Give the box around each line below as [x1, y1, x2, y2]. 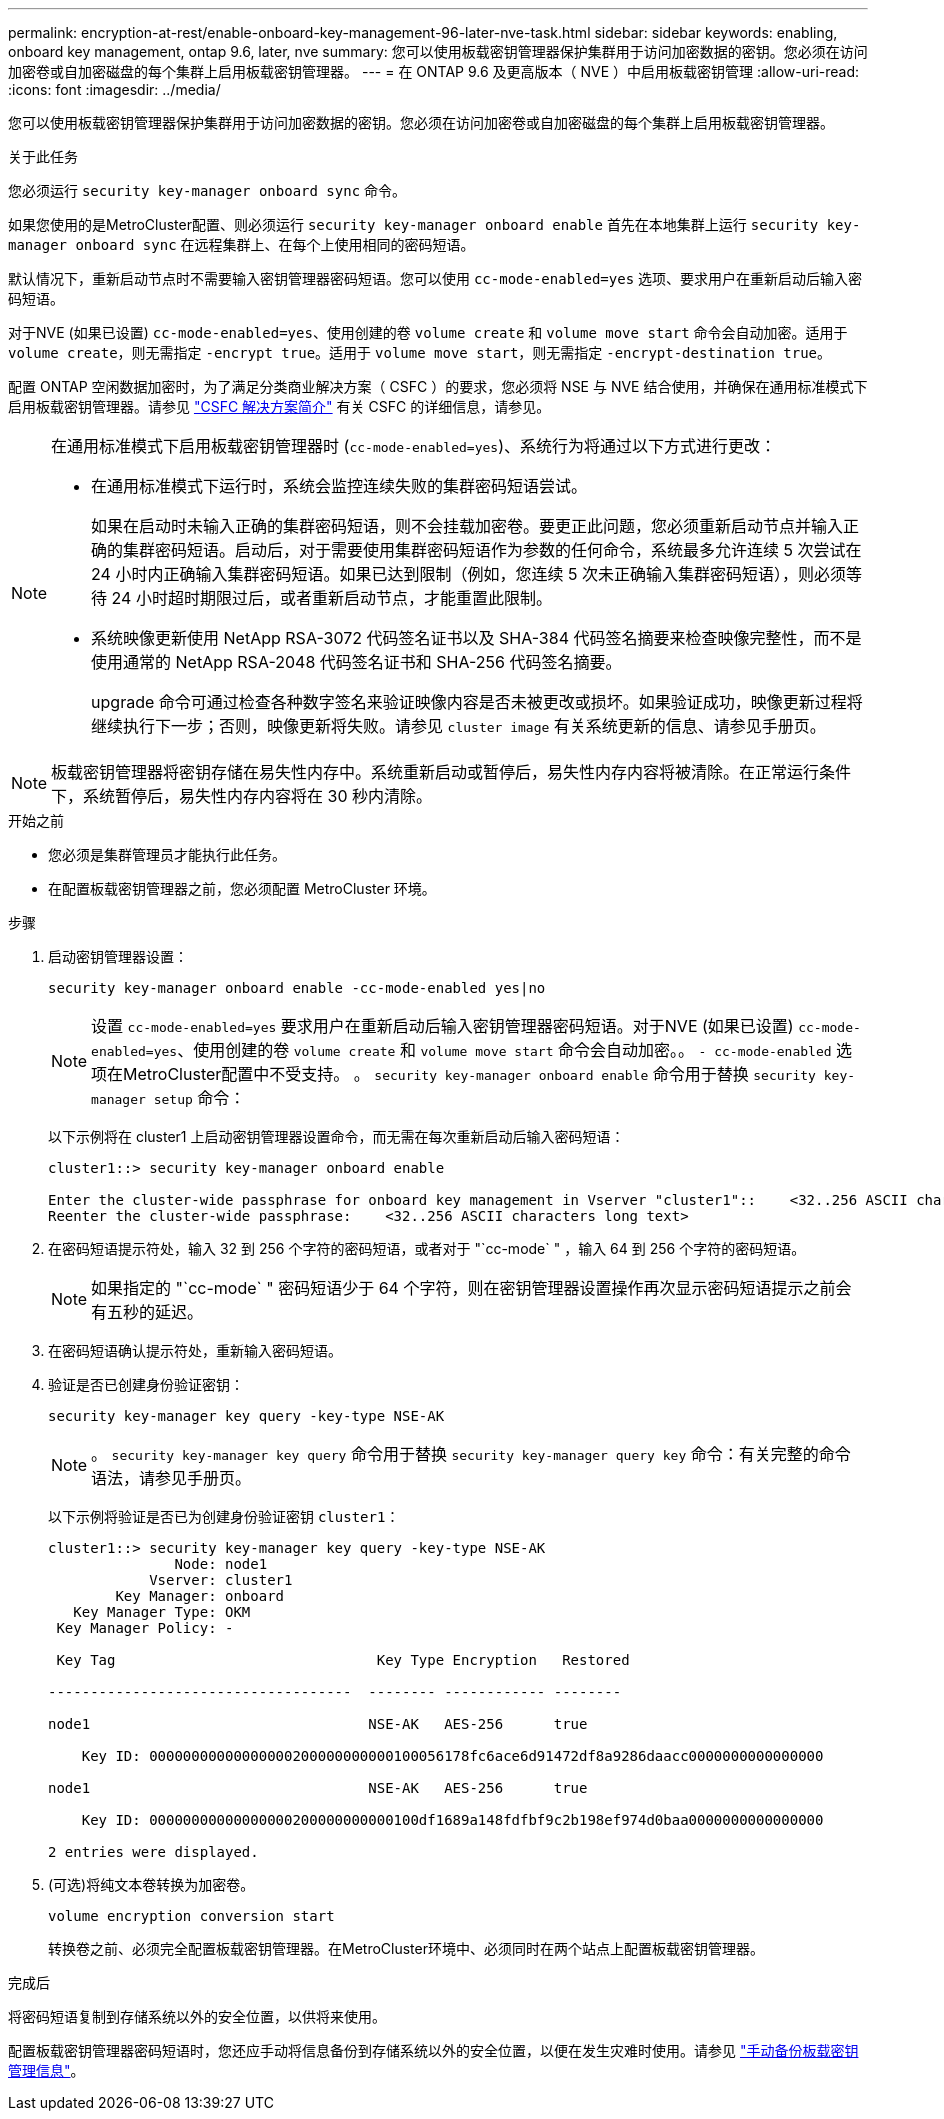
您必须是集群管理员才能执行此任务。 [48, 846, 286, 863]
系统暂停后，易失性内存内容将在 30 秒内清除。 [83, 786, 433, 806]
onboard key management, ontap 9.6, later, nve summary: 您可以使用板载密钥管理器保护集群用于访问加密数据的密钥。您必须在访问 [8, 43, 868, 60]
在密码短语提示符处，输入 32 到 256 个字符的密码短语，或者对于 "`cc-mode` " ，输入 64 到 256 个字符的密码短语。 [48, 1240, 806, 1257]
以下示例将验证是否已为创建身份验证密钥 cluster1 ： [48, 1508, 400, 1525]
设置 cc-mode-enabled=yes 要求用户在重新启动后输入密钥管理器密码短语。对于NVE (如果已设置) [91, 1016, 794, 1036]
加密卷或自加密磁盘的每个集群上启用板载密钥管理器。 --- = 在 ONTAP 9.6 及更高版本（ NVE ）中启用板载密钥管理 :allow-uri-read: [8, 63, 860, 80]
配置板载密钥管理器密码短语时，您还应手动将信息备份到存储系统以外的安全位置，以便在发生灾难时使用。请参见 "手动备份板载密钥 [8, 2042, 859, 2059]
